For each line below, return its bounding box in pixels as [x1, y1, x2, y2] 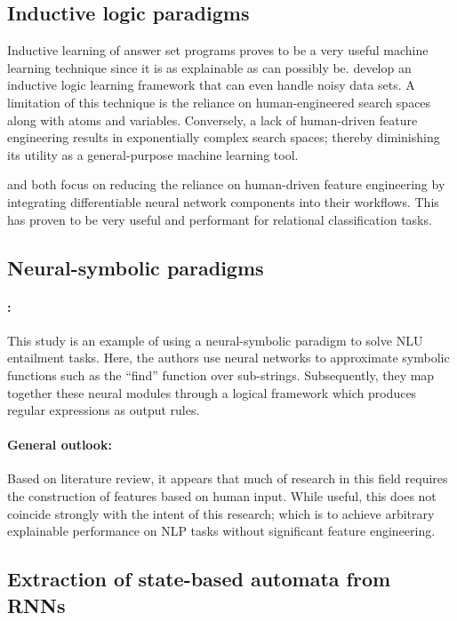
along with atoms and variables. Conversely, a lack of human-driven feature [7, 110, 418, 129]
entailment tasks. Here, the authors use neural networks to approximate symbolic [7, 348, 450, 367]
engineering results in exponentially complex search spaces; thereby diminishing [7, 128, 440, 147]
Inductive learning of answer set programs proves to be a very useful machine [7, 41, 429, 60]
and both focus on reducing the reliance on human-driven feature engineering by [7, 175, 445, 194]
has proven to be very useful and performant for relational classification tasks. [7, 210, 432, 228]
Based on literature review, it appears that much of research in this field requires [7, 469, 448, 488]
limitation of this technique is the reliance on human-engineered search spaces [7, 92, 431, 111]
